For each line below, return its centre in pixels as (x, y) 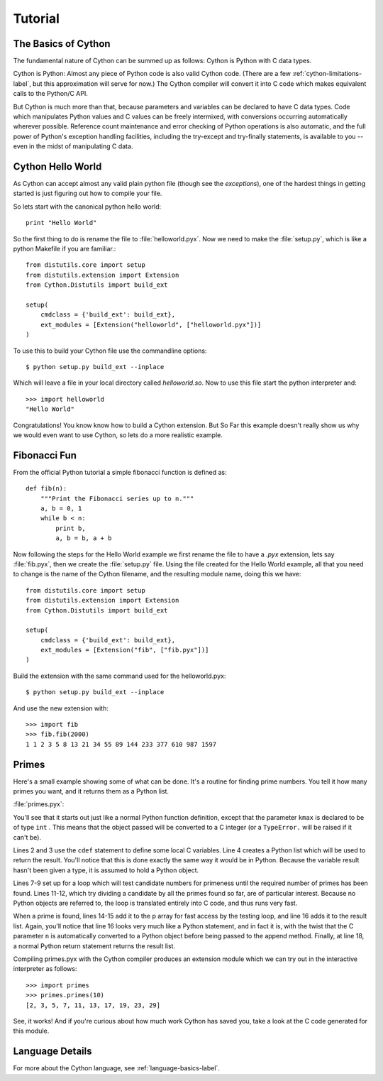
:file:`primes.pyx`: (39, 804)
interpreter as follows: (45, 969)
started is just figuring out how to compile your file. (88, 193)
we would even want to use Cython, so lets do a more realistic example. (118, 435)
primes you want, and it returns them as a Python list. (91, 791)
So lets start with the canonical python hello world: (87, 207)
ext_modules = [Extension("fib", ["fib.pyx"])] (124, 650)
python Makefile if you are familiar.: (65, 249)
